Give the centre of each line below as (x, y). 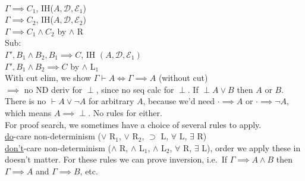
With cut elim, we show (48, 78)
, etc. (89, 171)
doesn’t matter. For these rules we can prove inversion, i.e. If (116, 159)
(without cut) (183, 78)
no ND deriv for (53, 89)
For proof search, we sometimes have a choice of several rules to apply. (133, 124)
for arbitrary (111, 101)
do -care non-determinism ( (53, 136)
